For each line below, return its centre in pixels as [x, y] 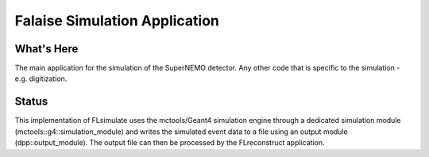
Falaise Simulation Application [117, 21]
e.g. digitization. [41, 78]
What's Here [46, 49]
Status [31, 102]
